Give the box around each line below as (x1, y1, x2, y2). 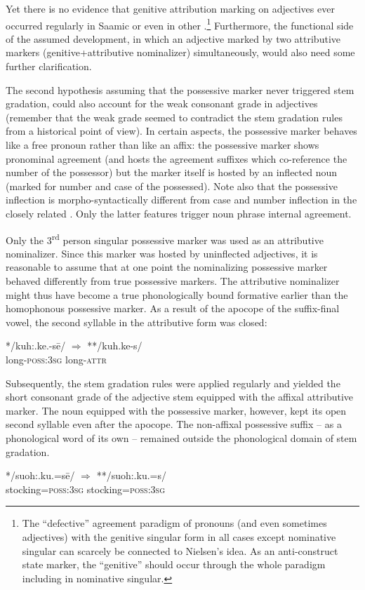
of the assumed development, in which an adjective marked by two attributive (6, 31, 340, 46)
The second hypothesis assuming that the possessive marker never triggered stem (6, 82, 354, 97)
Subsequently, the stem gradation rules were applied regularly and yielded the (6, 375, 340, 390)
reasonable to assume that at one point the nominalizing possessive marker (6, 260, 328, 274)
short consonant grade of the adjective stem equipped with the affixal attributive (6, 389, 354, 404)
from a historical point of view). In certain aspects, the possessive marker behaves (6, 123, 357, 138)
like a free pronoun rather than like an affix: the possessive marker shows (6, 138, 319, 152)
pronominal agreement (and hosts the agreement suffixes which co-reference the (6, 151, 347, 166)
